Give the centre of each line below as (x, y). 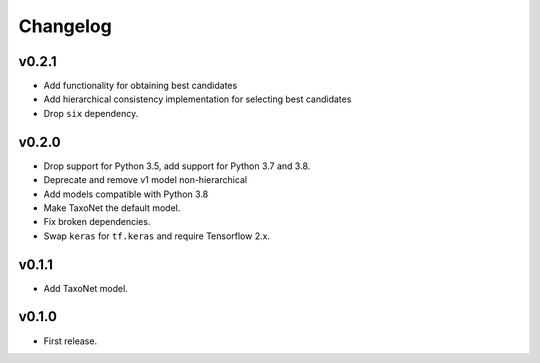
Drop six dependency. (91, 113)
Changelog (65, 26)
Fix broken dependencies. (97, 222)
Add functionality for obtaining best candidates (140, 86)
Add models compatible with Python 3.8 (126, 194)
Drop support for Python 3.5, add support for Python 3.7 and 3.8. (177, 166)
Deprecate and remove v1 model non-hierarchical (145, 180)
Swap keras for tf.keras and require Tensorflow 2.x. (156, 236)
